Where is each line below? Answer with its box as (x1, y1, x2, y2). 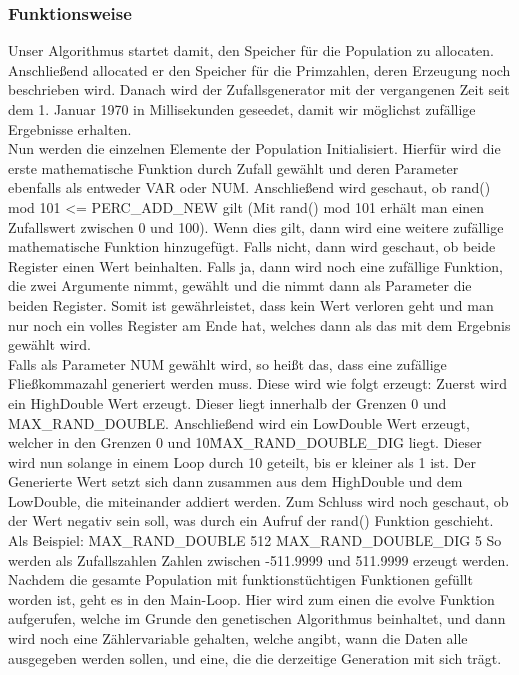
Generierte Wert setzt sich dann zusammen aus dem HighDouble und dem (8, 471, 463, 492)
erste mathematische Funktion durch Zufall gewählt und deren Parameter (8, 157, 459, 178)
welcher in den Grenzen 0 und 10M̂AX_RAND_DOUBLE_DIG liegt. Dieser (8, 432, 482, 453)
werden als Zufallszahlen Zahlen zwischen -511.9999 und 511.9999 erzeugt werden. (8, 549, 510, 570)
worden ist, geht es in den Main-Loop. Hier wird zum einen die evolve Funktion (8, 588, 495, 609)
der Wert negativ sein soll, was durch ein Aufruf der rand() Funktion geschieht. (8, 510, 494, 531)
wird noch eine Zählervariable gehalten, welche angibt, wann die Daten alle (8, 628, 468, 649)
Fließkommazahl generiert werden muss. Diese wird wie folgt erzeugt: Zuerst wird (8, 373, 508, 394)
